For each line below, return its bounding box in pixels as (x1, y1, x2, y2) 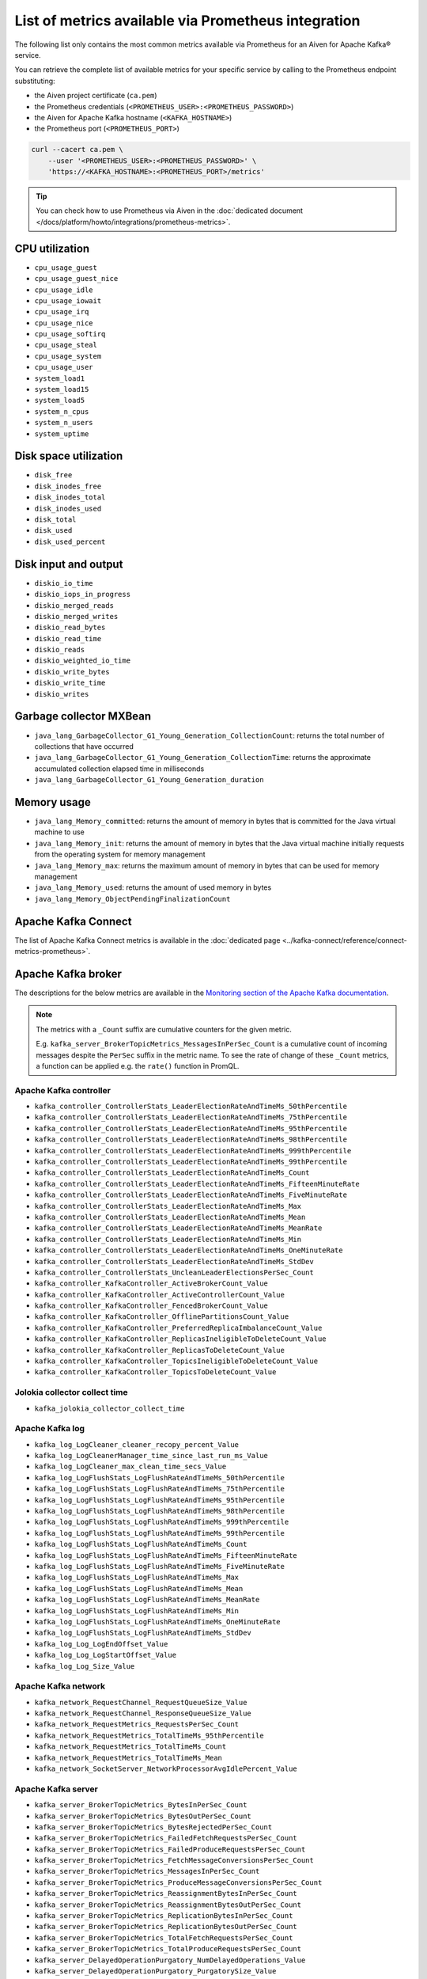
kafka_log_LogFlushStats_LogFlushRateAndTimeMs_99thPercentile (34, 1529, 285, 1537)
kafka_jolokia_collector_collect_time (34, 1404, 185, 1413)
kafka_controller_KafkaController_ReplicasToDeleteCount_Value (34, 1346, 285, 1354)
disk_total (34, 515, 77, 524)
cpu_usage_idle (34, 285, 94, 294)
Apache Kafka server (14, 1783, 98, 1795)
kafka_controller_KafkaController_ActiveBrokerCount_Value (34, 1279, 269, 1288)
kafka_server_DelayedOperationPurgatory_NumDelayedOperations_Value (34, 1955, 306, 1965)
